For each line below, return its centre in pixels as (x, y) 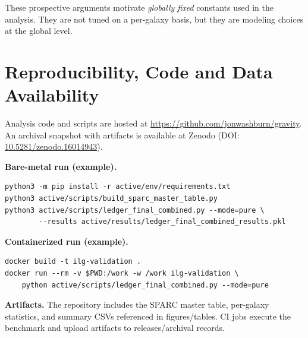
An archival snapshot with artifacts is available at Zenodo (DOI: (122, 135)
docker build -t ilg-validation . (73, 262)
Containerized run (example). (67, 241)
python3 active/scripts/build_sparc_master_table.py (111, 199)
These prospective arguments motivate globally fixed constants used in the (139, 7)
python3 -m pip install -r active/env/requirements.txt (118, 187)
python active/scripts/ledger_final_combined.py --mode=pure (145, 285)
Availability (52, 95)
